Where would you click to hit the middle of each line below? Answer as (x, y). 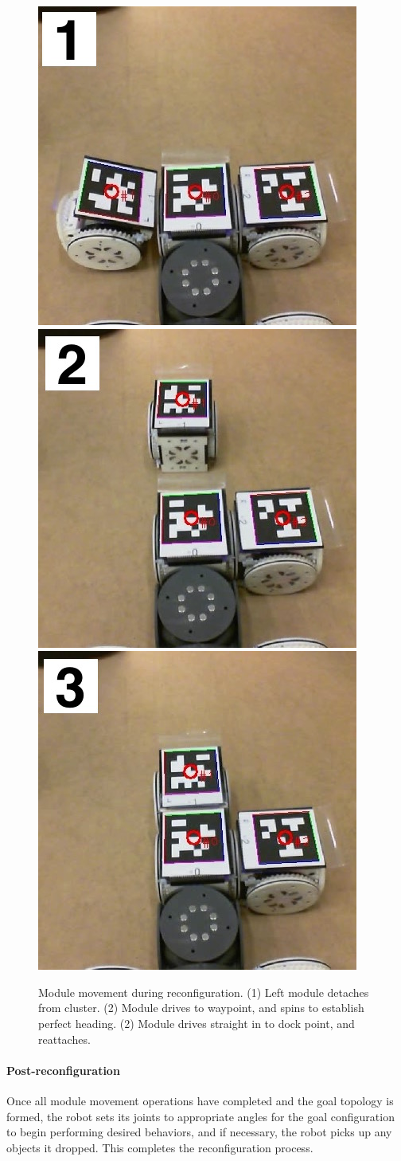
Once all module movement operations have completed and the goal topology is (200, 1100)
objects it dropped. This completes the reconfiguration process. (160, 1147)
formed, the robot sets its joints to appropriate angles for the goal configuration (200, 1116)
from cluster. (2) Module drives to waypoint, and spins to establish (201, 1008)
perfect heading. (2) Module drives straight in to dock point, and (197, 1023)
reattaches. (64, 1039)
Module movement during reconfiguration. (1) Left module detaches (204, 992)
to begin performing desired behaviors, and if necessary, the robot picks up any (199, 1132)
